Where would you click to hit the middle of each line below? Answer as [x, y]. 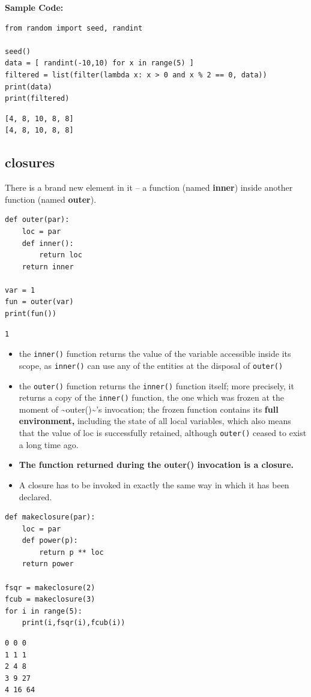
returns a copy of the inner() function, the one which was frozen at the [152, 397]
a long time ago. [49, 444]
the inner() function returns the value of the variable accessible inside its [155, 354]
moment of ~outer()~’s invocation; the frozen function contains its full [149, 409]
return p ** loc [71, 552]
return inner [48, 267]
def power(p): [50, 541]
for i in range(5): [44, 611]
